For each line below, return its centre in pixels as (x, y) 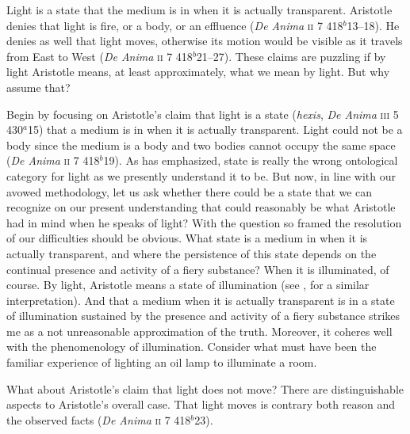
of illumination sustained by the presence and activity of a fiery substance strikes (203, 316)
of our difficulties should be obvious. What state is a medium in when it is (187, 238)
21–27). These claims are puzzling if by (291, 56)
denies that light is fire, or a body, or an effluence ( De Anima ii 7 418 (175, 25)
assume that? (38, 87)
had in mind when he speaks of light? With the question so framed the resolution (204, 222)
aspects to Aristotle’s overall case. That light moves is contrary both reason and (201, 404)
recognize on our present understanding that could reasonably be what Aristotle (201, 207)
